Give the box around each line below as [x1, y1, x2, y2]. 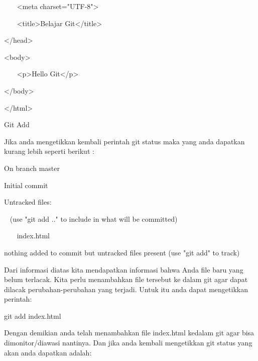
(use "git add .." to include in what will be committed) [10, 213, 178, 224]
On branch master [4, 162, 60, 173]
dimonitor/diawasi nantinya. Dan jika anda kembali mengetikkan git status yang [4, 337, 252, 348]
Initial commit [4, 179, 48, 190]
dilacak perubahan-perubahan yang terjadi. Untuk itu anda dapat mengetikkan [4, 284, 248, 294]
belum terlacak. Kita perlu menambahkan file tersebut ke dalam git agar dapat [4, 274, 248, 285]
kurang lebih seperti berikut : [4, 146, 94, 156]
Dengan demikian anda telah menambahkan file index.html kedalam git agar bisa [4, 327, 254, 338]
